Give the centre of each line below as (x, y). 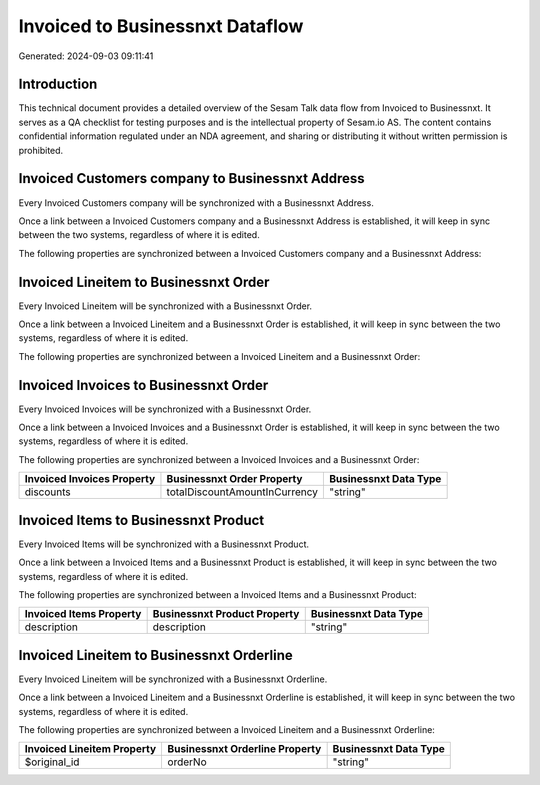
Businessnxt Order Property (234, 479)
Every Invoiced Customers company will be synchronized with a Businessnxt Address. (196, 202)
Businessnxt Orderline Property (244, 749)
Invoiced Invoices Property (90, 479)
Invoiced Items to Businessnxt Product (141, 520)
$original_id (52, 762)
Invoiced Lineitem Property (90, 749)
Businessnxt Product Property (226, 614)
